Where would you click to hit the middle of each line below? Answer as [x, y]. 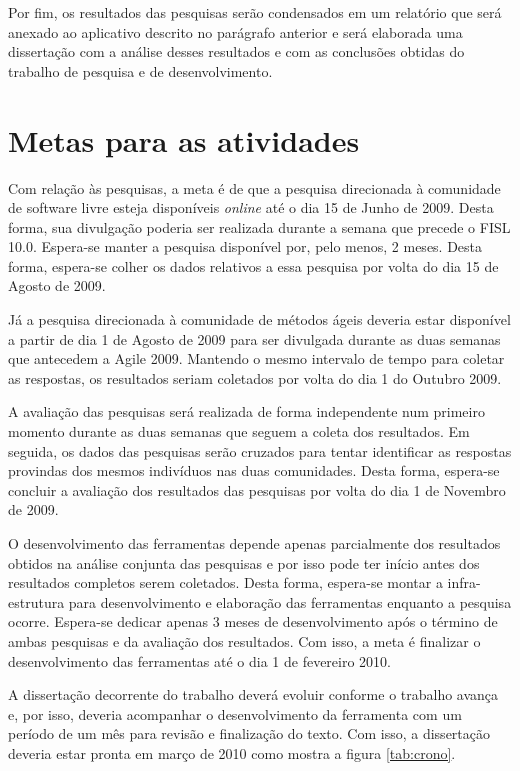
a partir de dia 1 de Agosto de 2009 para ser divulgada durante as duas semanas [254, 338]
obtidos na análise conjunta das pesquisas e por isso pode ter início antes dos [244, 562]
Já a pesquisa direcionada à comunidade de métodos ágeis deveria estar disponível [259, 319]
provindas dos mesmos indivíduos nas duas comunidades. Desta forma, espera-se [254, 470]
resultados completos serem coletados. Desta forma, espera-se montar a [225, 582]
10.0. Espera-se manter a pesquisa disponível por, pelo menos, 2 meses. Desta [245, 246]
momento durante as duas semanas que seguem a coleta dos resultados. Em [239, 431]
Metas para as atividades [184, 139]
